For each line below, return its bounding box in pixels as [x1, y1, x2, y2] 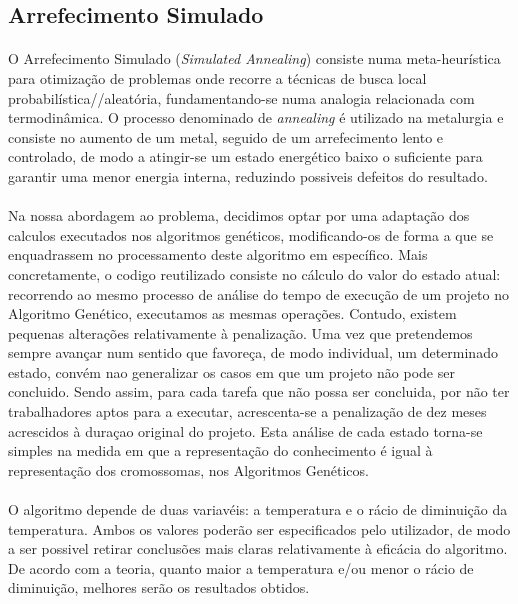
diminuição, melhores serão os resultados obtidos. [8, 577, 310, 598]
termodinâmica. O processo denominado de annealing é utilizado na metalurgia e [8, 107, 504, 128]
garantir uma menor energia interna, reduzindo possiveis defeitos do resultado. [8, 165, 488, 186]
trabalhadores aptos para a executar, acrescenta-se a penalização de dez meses [8, 401, 487, 422]
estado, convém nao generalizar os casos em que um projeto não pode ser [8, 361, 455, 382]
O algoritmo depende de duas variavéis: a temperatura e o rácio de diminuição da [8, 499, 508, 520]
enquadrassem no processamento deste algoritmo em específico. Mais [8, 244, 428, 265]
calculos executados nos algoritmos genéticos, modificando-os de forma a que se [8, 224, 494, 245]
